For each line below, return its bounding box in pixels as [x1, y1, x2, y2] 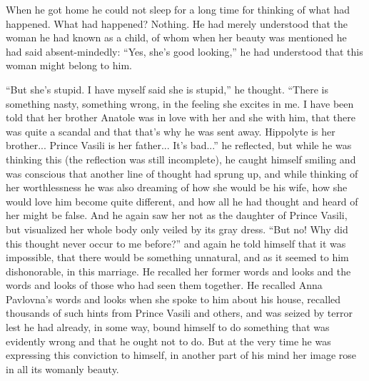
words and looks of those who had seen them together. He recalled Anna [6, 278, 323, 293]
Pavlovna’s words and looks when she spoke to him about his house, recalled [6, 291, 341, 306]
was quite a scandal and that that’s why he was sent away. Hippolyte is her [6, 123, 335, 138]
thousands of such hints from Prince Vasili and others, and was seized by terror [6, 305, 353, 320]
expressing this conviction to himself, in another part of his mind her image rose [6, 347, 357, 362]
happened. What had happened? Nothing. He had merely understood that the [6, 16, 348, 31]
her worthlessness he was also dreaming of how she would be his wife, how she [6, 180, 348, 195]
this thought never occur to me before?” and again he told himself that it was [6, 235, 346, 250]
